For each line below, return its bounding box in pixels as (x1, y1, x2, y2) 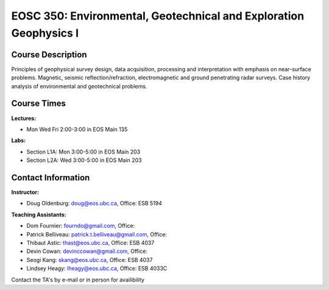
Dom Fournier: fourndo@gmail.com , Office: (26, 222, 135, 230)
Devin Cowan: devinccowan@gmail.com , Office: (26, 247, 147, 255)
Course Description (11, 49, 87, 60)
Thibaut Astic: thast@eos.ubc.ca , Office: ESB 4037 (26, 239, 155, 246)
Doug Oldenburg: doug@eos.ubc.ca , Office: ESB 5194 (26, 200, 163, 207)
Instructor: (11, 189, 40, 196)
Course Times (11, 98, 66, 109)
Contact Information (11, 172, 90, 183)
